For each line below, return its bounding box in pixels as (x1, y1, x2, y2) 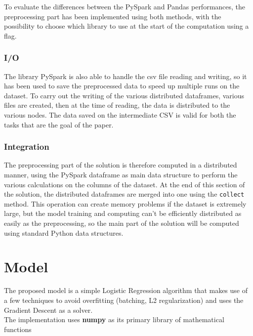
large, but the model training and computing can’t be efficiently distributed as (4, 208, 242, 218)
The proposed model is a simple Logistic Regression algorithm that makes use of (4, 285, 248, 295)
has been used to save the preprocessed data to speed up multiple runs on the (4, 81, 240, 91)
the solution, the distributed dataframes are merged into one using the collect (4, 189, 245, 199)
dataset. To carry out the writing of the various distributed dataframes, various (4, 90, 245, 100)
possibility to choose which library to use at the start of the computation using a (4, 21, 249, 31)
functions (4, 324, 32, 334)
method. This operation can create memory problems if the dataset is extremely (4, 198, 247, 209)
